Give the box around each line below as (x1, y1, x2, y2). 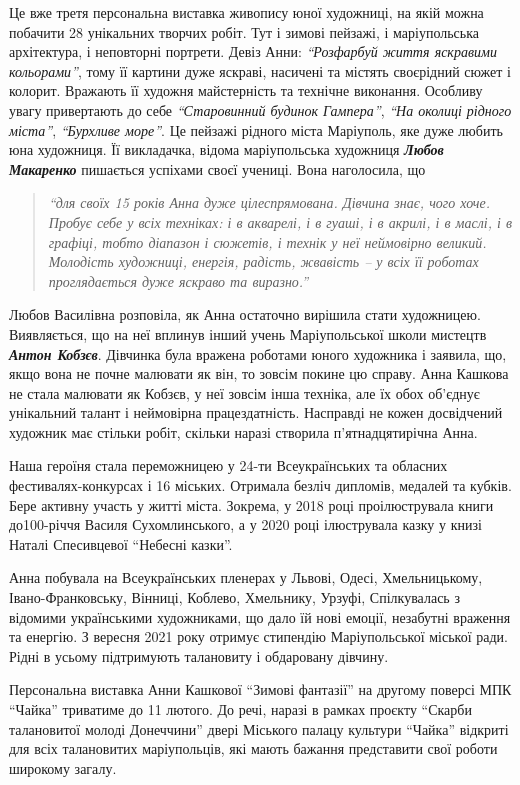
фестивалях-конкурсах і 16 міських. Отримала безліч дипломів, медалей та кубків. (9, 475, 512, 496)
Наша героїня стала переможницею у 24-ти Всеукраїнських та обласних (9, 455, 448, 476)
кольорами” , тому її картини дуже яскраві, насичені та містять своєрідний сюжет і (9, 60, 511, 81)
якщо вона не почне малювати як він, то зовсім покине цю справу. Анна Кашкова (9, 363, 509, 384)
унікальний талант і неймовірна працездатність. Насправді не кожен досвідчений (9, 402, 503, 423)
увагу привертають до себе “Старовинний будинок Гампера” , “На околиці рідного (9, 99, 512, 120)
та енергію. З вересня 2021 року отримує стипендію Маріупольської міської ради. (9, 626, 508, 647)
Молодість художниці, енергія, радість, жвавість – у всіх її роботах (48, 251, 479, 272)
